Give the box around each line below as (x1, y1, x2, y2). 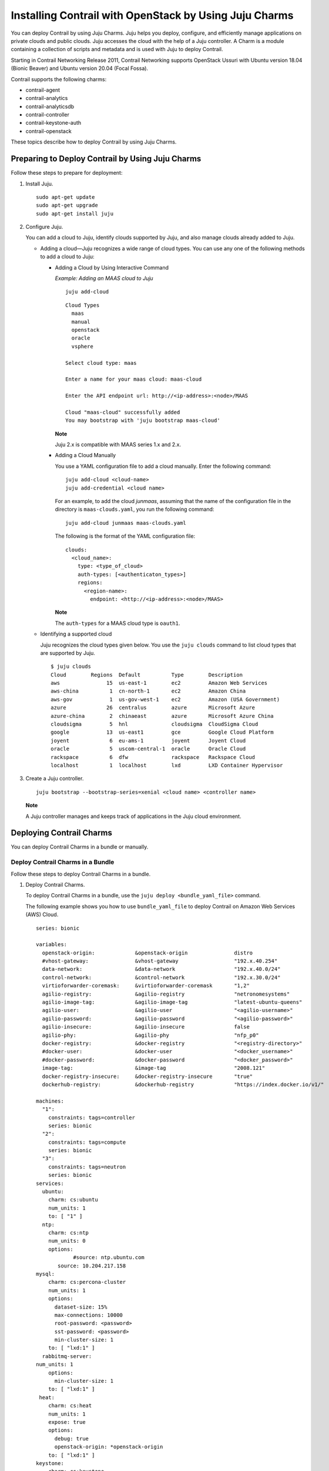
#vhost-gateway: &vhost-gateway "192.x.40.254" (42, 958, 278, 964)
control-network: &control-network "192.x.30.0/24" (42, 974, 281, 981)
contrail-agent (25, 86, 61, 94)
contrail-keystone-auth (25, 119, 82, 127)
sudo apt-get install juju (36, 210, 114, 217)
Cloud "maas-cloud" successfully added (65, 409, 180, 415)
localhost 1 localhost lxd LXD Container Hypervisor (51, 762, 283, 768)
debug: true (54, 1435, 89, 1442)
